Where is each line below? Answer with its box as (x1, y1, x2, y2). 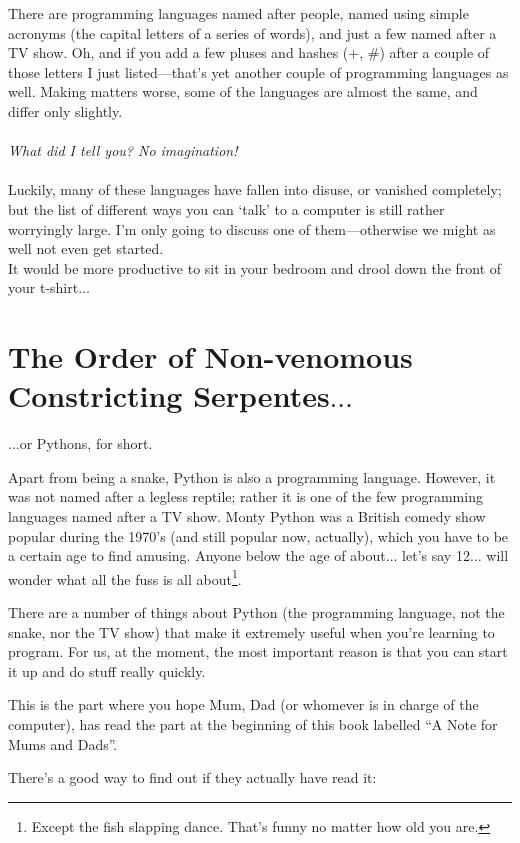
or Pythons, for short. (19, 433, 153, 454)
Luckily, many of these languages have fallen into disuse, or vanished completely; (8, 179, 502, 200)
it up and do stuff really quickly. (8, 660, 206, 681)
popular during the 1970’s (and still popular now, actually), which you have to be (8, 525, 509, 546)
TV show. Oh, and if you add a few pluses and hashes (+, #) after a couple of (8, 42, 490, 63)
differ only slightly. (8, 100, 123, 121)
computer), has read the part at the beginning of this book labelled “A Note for (8, 714, 498, 734)
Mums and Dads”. (8, 733, 118, 754)
